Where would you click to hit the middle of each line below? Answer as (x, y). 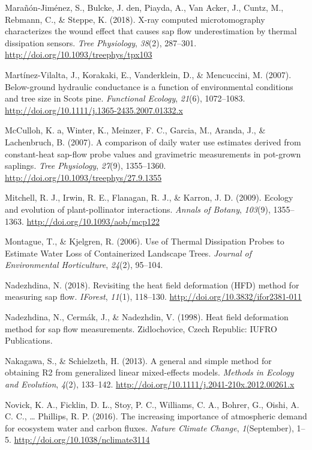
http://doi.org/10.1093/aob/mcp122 (93, 221)
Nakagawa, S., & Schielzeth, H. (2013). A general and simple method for (138, 360)
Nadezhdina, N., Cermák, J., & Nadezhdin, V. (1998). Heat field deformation (147, 317)
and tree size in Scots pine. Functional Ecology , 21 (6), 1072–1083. (125, 98)
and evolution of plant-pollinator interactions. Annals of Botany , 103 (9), (138, 209)
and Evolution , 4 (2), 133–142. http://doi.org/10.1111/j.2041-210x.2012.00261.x (150, 384)
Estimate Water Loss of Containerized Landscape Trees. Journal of (128, 253)
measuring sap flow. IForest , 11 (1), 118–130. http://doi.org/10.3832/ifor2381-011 (153, 296)
